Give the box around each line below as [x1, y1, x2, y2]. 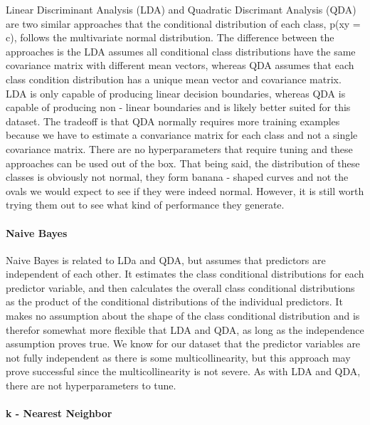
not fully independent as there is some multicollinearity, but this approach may [6, 350, 351, 364]
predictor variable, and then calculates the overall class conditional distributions [6, 280, 355, 295]
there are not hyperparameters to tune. [6, 378, 176, 393]
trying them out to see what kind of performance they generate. [6, 197, 285, 212]
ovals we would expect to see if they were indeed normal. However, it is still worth [6, 183, 364, 198]
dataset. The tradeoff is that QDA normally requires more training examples [6, 113, 340, 128]
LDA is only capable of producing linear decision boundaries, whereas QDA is [6, 85, 346, 100]
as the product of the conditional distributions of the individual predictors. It [6, 294, 343, 309]
